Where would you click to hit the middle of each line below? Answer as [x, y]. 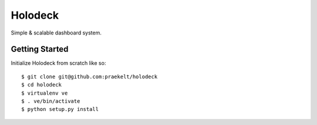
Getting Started [40, 49]
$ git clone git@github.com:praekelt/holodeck [90, 77]
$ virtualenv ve [45, 93]
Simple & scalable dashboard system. [56, 33]
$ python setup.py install [60, 109]
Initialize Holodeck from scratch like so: [58, 63]
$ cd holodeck [41, 85]
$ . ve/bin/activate [51, 101]
